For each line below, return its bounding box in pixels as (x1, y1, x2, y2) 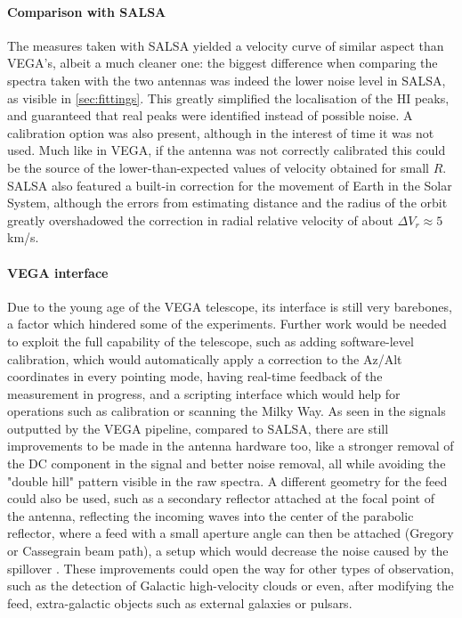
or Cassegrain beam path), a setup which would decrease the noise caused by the (7, 541, 449, 560)
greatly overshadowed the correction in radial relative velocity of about (7, 210, 393, 229)
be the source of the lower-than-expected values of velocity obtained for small (7, 158, 429, 176)
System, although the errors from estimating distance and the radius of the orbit (7, 193, 448, 212)
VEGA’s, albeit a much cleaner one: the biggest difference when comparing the (7, 53, 438, 72)
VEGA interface (7, 263, 109, 281)
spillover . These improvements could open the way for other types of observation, (7, 558, 454, 577)
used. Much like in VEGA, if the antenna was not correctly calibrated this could (7, 141, 446, 159)
